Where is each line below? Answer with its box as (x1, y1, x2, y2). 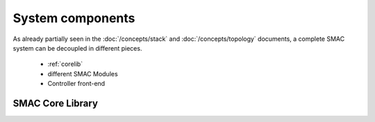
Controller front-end (47, 80, 106, 88)
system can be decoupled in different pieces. (12, 44, 142, 52)
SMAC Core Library (12, 97, 99, 109)
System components (12, 10, 135, 26)
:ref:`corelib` (47, 60, 83, 69)
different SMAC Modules (47, 69, 118, 78)
